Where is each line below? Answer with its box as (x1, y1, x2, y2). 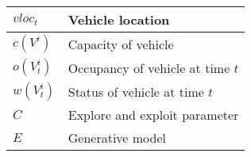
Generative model (68, 128, 166, 147)
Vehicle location (68, 10, 170, 29)
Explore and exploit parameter (68, 105, 239, 124)
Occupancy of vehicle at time (68, 58, 230, 77)
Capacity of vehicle (68, 34, 174, 53)
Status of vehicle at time (68, 82, 204, 101)
